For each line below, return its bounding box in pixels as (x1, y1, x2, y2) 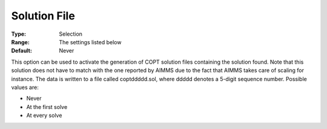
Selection (59, 30, 83, 38)
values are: (11, 84, 39, 91)
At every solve (26, 112, 62, 119)
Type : (11, 30, 27, 38)
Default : (11, 47, 33, 55)
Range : (11, 38, 30, 45)
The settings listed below (59, 38, 122, 45)
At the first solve (26, 103, 68, 110)
